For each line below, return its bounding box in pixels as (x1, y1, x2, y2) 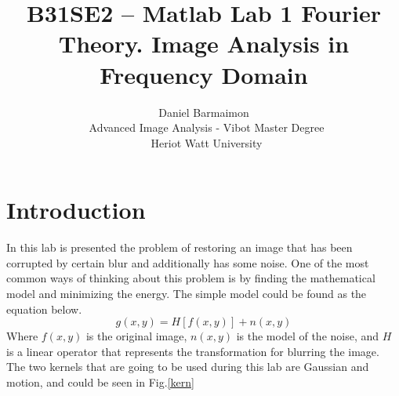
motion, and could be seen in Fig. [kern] (6, 373, 194, 390)
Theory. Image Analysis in (58, 27, 350, 60)
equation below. (6, 300, 82, 317)
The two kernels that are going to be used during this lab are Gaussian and (6, 358, 369, 375)
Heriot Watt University (151, 134, 263, 151)
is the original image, (85, 328, 187, 344)
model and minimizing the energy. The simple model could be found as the (6, 285, 367, 301)
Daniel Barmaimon (158, 104, 249, 120)
